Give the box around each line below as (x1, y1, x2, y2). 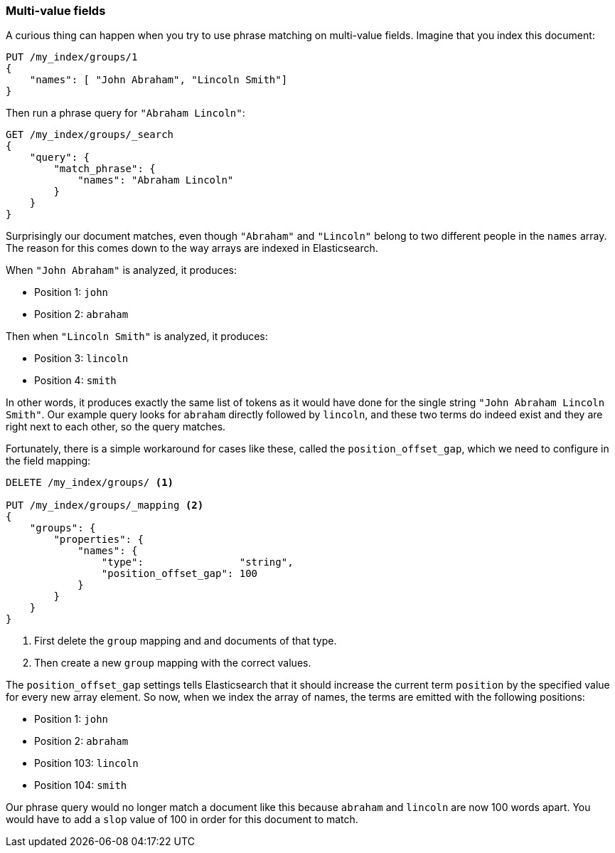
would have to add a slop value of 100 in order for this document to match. (6, 813, 358, 826)
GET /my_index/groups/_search (6, 129, 174, 141)
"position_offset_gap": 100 (101, 568, 258, 580)
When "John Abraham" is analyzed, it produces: (6, 264, 237, 277)
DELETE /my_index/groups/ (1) (6, 477, 174, 489)
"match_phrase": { (53, 163, 156, 175)
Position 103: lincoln (34, 757, 139, 770)
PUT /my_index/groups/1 (6, 51, 138, 63)
